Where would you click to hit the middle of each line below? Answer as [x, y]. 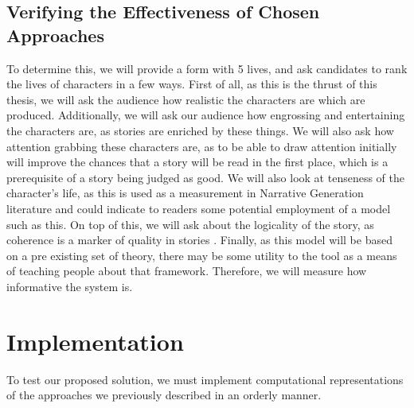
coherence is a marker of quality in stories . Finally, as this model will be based [199, 240]
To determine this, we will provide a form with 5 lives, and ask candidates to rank [207, 68]
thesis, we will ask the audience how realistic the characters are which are [186, 99]
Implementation [95, 341]
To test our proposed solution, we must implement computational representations [205, 379]
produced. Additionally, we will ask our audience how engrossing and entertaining [206, 115]
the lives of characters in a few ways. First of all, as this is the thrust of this [192, 84]
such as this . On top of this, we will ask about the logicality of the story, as [190, 224]
